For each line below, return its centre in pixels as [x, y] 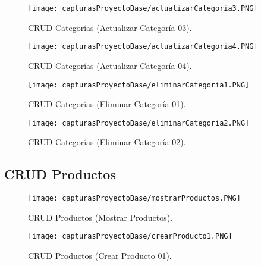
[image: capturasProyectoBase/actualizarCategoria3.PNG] [143, 8]
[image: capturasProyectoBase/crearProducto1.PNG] [130, 237]
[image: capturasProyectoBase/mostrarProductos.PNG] [134, 198]
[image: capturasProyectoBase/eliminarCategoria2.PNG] [139, 123]
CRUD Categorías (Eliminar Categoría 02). [107, 142]
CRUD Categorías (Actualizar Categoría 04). [110, 65]
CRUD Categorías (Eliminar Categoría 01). [107, 104]
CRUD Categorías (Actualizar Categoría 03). [110, 27]
